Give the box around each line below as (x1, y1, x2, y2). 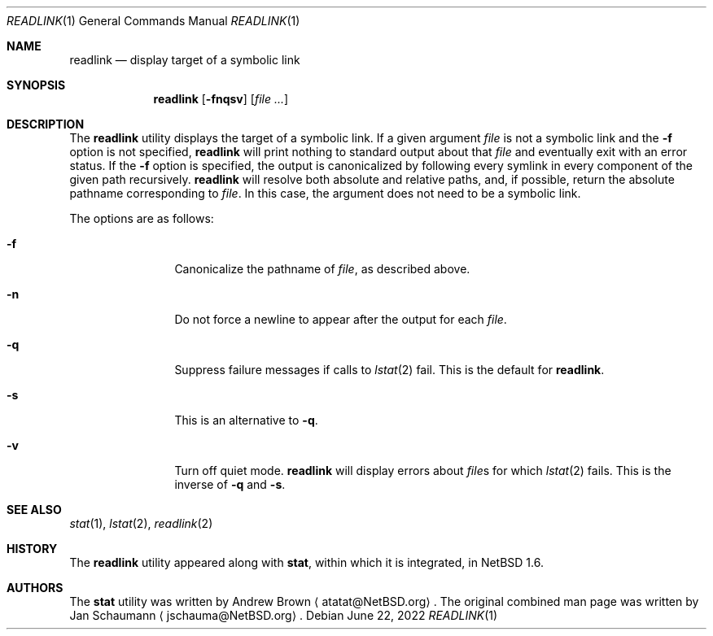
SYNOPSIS (7, 78, 66, 92)
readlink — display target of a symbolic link (69, 53, 300, 67)
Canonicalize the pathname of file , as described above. (174, 262, 470, 276)
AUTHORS (7, 581, 63, 595)
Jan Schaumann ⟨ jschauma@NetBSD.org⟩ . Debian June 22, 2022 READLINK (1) (69, 608, 498, 622)
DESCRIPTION (7, 117, 85, 131)
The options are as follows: (69, 211, 214, 225)
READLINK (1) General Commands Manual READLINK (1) (7, 14, 300, 28)
